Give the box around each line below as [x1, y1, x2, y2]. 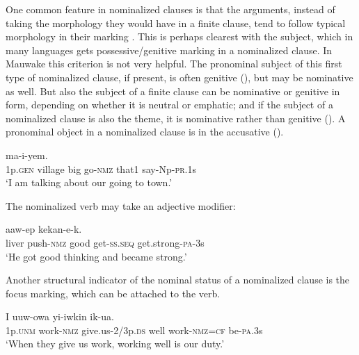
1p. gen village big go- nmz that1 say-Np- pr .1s [6, 161, 196, 176]
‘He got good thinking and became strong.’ [6, 249, 187, 263]
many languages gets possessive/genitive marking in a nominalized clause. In [6, 42, 333, 57]
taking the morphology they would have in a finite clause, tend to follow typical [6, 15, 346, 30]
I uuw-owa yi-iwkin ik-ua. [6, 309, 114, 324]
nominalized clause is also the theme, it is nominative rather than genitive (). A [6, 110, 346, 125]
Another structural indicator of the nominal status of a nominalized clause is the [6, 272, 350, 287]
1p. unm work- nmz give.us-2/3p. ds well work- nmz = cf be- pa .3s [6, 322, 263, 337]
